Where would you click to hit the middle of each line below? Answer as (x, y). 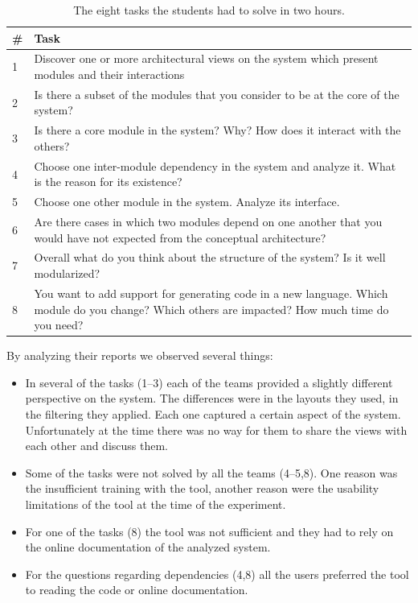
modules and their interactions (109, 74)
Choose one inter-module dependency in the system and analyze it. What (215, 165)
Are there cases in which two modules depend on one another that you (208, 222)
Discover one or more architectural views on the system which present (206, 58)
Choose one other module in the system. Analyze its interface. (187, 202)
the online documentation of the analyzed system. (148, 547)
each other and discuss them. (96, 446)
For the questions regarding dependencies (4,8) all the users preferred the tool (217, 574)
